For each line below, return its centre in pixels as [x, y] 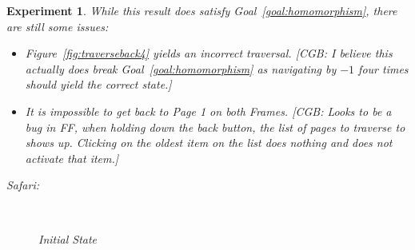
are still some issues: [58, 26]
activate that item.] [72, 158]
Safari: [23, 185]
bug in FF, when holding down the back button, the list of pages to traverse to [215, 127]
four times [383, 68]
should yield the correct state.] [98, 84]
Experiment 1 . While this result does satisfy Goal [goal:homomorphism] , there [202, 10]
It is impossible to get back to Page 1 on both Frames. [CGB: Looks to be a [208, 111]
